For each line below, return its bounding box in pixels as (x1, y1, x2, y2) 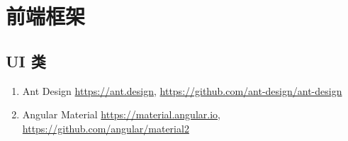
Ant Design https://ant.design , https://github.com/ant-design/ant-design (22, 83, 342, 98)
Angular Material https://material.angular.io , (22, 107, 220, 122)
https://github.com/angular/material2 (22, 120, 189, 135)
